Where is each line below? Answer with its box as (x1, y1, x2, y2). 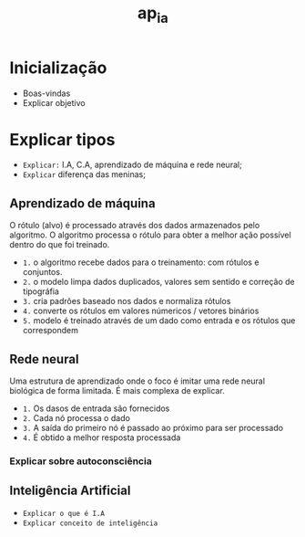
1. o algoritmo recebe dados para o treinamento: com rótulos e (22, 257, 259, 268)
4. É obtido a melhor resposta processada (22, 432, 181, 443)
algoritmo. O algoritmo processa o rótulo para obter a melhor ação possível (9, 229, 291, 240)
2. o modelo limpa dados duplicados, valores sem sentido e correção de (22, 277, 295, 288)
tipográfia (22, 286, 59, 297)
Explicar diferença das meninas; (22, 169, 146, 180)
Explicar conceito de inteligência (22, 519, 158, 528)
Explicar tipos (9, 129, 116, 150)
